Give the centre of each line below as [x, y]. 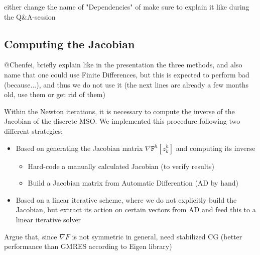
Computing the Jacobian [70, 44]
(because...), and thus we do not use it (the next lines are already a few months [126, 84]
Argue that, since [31, 236]
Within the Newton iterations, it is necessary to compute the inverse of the [119, 111]
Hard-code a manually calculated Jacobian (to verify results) [121, 166]
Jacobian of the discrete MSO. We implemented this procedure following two [122, 121]
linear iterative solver [48, 219]
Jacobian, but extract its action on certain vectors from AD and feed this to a [136, 209]
